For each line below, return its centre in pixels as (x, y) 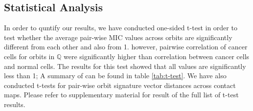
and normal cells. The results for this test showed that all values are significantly (125, 66)
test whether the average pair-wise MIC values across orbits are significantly (118, 37)
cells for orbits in (29, 56)
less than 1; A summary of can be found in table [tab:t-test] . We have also (115, 76)
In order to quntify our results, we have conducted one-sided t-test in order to (121, 28)
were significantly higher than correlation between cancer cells (156, 56)
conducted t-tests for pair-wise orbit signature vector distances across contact (120, 85)
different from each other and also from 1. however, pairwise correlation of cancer (126, 47)
